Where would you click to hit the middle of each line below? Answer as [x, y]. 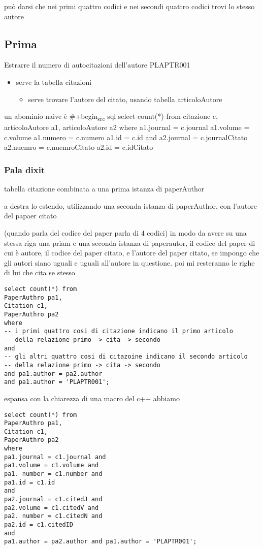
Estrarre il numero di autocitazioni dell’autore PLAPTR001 [97, 65]
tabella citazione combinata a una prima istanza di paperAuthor [104, 189]
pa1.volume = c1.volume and [52, 465]
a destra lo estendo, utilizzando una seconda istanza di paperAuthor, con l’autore [130, 205]
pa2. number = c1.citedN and [53, 516]
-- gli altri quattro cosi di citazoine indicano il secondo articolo [126, 357]
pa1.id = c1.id [30, 482]
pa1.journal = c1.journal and [55, 457]
